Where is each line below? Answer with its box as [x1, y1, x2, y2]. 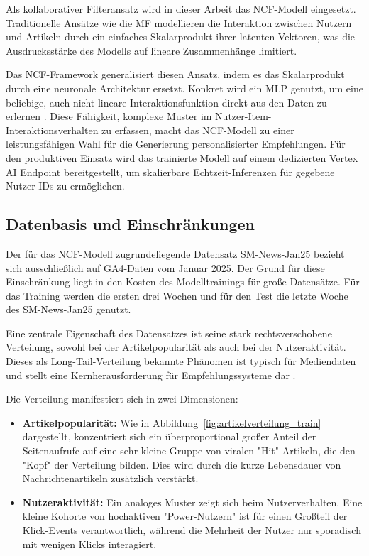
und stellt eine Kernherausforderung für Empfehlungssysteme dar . [6, 367, 296, 382]
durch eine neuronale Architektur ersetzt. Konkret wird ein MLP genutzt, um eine [6, 80, 363, 95]
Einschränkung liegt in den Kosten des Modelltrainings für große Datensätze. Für [6, 274, 360, 289]
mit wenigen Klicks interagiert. [22, 536, 157, 551]
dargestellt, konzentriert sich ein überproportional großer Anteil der [22, 429, 316, 444]
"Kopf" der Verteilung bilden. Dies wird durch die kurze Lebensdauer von [22, 457, 341, 471]
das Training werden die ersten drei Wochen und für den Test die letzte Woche [6, 288, 348, 302]
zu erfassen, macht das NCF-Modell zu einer [101, 122, 294, 137]
